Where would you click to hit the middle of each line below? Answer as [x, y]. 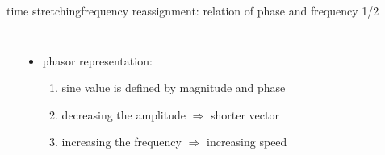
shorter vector [245, 114]
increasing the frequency [121, 142]
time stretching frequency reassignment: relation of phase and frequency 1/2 [193, 10]
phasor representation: [97, 60]
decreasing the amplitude [123, 114]
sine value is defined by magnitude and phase [174, 88]
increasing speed [247, 142]
